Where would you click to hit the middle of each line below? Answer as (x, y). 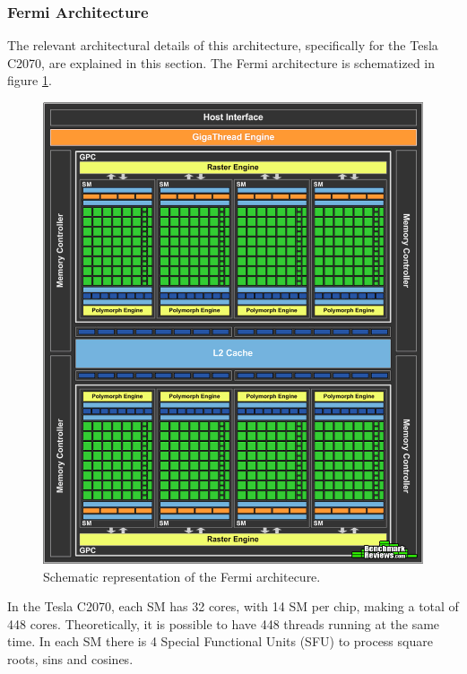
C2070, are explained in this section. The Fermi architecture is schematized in (221, 62)
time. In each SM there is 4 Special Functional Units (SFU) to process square (220, 641)
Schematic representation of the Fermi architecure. (182, 576)
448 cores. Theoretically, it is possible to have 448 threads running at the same (224, 623)
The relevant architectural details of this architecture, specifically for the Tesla (223, 45)
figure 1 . (30, 80)
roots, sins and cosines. (70, 659)
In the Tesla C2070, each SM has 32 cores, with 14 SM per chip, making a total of (233, 606)
